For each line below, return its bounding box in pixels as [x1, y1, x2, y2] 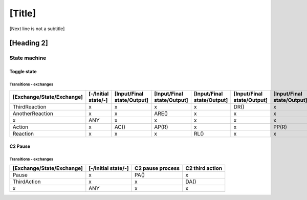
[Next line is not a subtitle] [9, 26, 65, 32]
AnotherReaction [12, 110, 53, 117]
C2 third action [185, 165, 223, 172]
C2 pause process [135, 165, 180, 172]
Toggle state [9, 69, 37, 75]
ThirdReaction [12, 103, 47, 110]
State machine [9, 54, 47, 61]
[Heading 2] [9, 39, 48, 48]
